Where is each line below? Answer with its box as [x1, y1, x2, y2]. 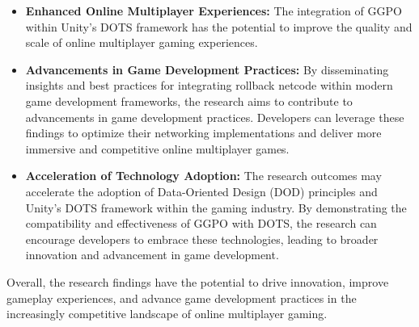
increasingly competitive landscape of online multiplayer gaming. [6, 305, 328, 322]
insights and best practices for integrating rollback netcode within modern [25, 77, 393, 94]
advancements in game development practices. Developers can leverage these [25, 108, 404, 125]
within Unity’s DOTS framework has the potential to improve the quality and [25, 18, 413, 35]
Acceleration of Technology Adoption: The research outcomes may [25, 167, 382, 184]
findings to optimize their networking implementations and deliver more [25, 124, 382, 141]
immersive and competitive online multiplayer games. [25, 140, 290, 157]
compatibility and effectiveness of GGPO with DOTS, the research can [25, 215, 377, 232]
